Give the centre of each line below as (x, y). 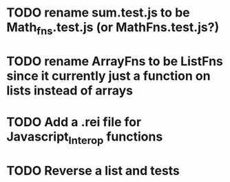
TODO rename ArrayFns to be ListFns (115, 61)
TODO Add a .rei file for (74, 122)
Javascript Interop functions (85, 138)
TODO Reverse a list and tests (93, 171)
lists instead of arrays (70, 90)
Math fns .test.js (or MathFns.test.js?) (113, 28)
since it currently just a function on (108, 75)
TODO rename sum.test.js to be (98, 13)
